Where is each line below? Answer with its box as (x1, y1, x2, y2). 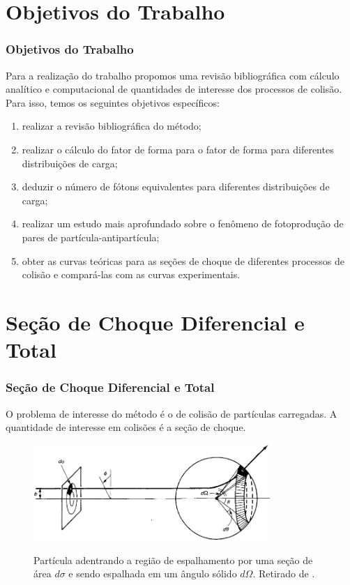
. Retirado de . (252, 566, 315, 581)
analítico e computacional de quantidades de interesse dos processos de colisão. (6, 82, 342, 96)
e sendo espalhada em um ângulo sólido (68, 566, 237, 581)
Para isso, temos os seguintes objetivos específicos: (6, 95, 220, 109)
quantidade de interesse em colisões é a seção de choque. (6, 420, 246, 434)
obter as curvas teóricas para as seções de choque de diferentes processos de (22, 253, 344, 268)
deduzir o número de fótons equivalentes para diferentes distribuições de (22, 179, 330, 194)
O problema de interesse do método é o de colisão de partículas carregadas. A (6, 406, 337, 420)
